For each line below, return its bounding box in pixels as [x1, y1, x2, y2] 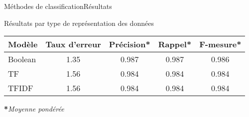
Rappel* [158, 38, 192, 50]
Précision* [109, 38, 150, 50]
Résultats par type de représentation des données [4, 17, 154, 28]
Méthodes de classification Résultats [4, 1, 112, 11]
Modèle [8, 38, 38, 50]
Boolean [8, 53, 36, 65]
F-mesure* [199, 38, 242, 50]
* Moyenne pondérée [4, 104, 64, 114]
